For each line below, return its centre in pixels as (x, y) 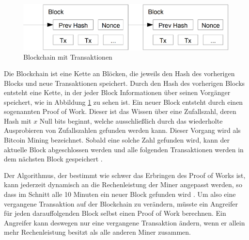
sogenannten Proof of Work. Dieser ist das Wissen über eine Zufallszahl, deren (120, 111)
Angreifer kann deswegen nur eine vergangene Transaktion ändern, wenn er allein (124, 222)
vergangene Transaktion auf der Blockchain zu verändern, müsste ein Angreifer (121, 203)
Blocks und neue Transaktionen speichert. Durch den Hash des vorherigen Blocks (124, 83)
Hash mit (18, 120)
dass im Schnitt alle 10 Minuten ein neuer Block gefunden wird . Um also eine (120, 194)
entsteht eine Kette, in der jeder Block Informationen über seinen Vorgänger (117, 92)
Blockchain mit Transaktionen (68, 57)
